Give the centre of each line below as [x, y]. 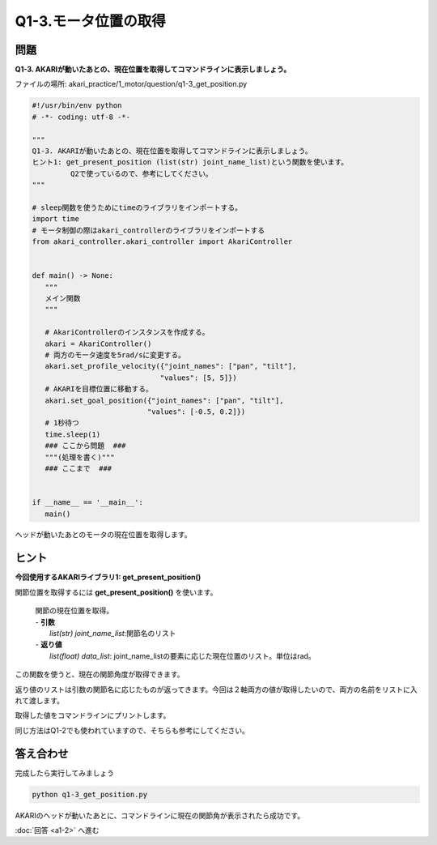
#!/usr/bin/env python [77, 106]
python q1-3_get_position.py [90, 794]
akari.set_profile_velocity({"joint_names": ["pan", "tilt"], [171, 366]
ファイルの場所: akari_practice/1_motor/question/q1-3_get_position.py [131, 84]
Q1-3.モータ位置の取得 [90, 21]
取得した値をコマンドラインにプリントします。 [93, 715]
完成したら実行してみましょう [65, 773]
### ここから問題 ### [85, 446]
